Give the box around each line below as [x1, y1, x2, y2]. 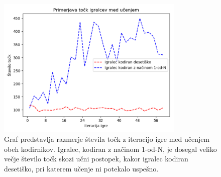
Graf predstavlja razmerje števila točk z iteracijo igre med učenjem [4, 133, 210, 144]
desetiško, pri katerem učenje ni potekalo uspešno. [4, 163, 159, 173]
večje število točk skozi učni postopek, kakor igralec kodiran [4, 153, 188, 164]
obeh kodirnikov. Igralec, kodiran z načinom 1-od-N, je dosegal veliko [4, 143, 217, 154]
